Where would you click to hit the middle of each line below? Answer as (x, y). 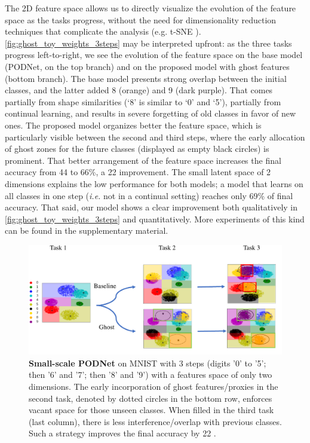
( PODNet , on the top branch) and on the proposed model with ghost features (147, 66)
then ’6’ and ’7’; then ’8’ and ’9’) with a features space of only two (151, 375)
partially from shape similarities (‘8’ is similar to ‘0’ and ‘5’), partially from (143, 101)
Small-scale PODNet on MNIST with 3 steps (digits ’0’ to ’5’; (148, 363)
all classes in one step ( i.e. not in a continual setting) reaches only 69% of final (149, 195)
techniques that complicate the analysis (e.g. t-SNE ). (103, 31)
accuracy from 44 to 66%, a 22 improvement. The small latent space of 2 (138, 172)
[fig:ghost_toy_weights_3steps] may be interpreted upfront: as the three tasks (148, 43)
